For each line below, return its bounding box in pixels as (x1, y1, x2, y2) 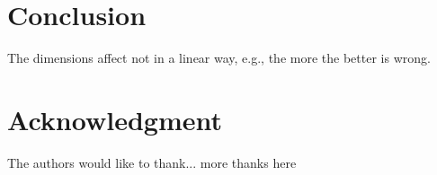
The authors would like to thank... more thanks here (7, 153, 297, 171)
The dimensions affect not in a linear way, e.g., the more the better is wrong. (7, 48, 431, 67)
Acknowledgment (7, 101, 222, 137)
